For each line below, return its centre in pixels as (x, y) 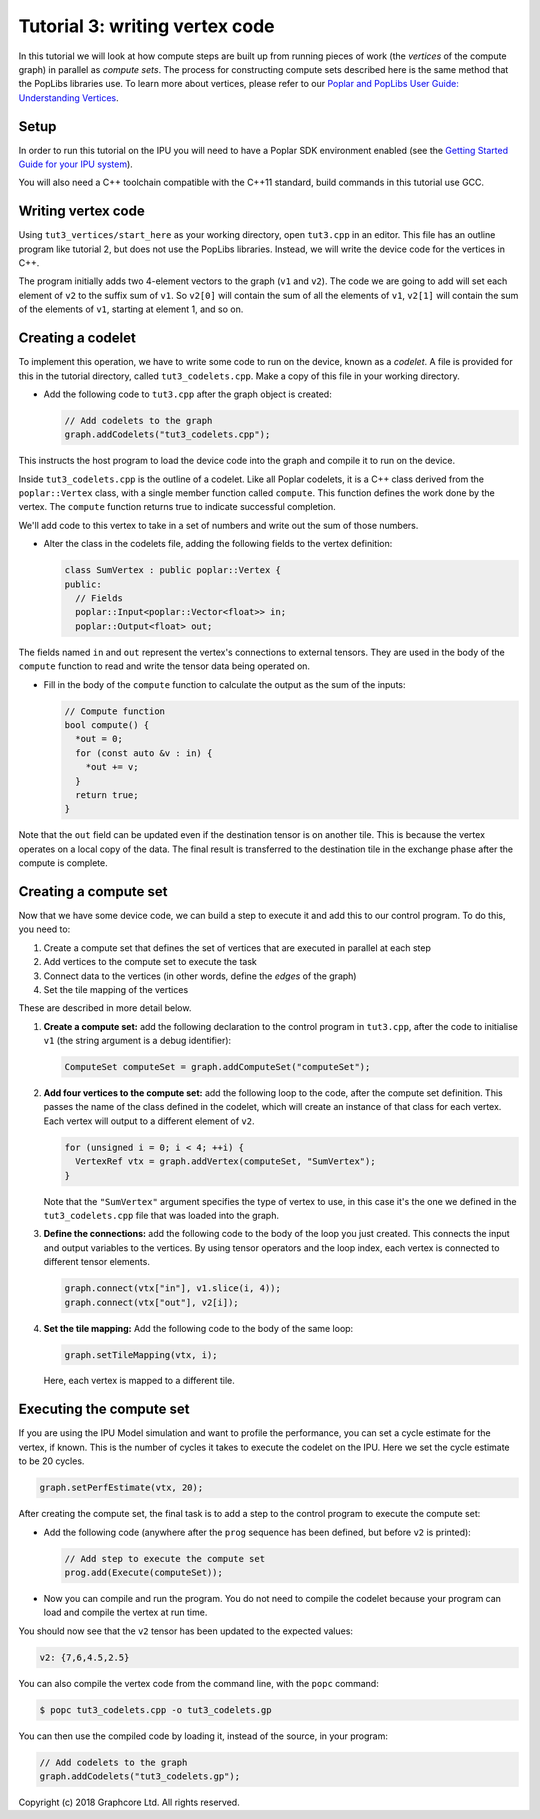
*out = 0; (99, 739)
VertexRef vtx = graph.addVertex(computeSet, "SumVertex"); (225, 1161)
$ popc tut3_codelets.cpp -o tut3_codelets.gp (155, 1709)
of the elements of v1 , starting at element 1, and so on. (131, 309)
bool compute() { (107, 724)
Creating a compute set (93, 891)
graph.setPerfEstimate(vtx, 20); (121, 1488)
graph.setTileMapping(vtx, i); (141, 1354)
